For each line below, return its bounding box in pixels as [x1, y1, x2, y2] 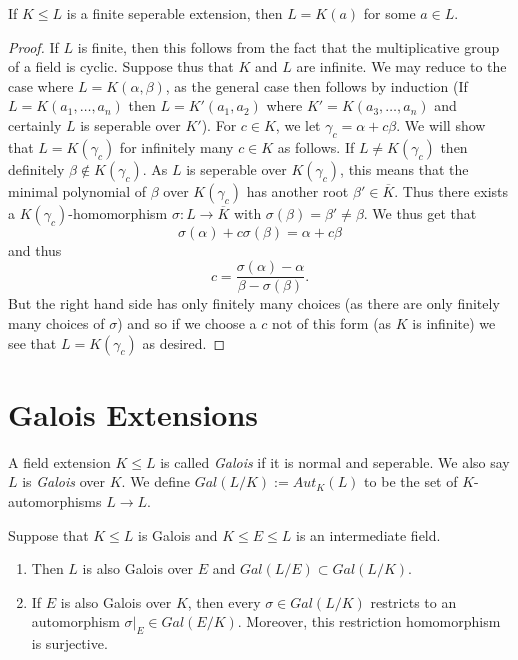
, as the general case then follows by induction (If [165, 75, 468, 96]
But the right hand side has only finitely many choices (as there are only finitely [8, 293, 500, 314]
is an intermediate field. [296, 524, 441, 545]
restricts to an [370, 591, 457, 612]
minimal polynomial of [8, 180, 147, 201]
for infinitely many [119, 136, 234, 157]
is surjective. [31, 633, 108, 654]
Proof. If [8, 36, 59, 57]
